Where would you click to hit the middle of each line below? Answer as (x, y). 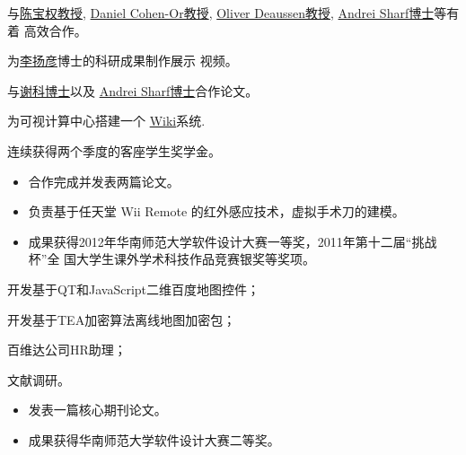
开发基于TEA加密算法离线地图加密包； (122, 319)
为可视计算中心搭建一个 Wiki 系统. (106, 121)
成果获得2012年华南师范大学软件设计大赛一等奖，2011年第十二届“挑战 (233, 241)
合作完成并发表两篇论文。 (104, 181)
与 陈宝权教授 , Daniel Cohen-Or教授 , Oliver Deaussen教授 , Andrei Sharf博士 (221, 13)
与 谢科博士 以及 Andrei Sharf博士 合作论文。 (133, 90)
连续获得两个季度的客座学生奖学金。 (114, 150)
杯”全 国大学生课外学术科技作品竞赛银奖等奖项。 (172, 259)
